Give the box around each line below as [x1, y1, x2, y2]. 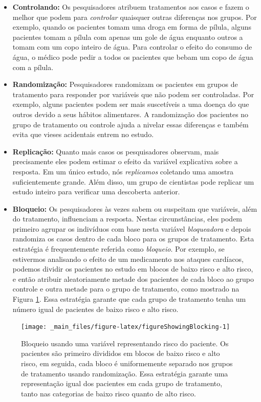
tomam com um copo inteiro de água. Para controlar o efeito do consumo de [12, 41, 252, 52]
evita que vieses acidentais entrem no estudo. [12, 129, 154, 140]
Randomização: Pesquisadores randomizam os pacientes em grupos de [12, 79, 238, 90]
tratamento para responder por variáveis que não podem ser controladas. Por [12, 88, 254, 99]
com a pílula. [12, 61, 54, 72]
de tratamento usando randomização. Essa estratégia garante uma [21, 368, 228, 378]
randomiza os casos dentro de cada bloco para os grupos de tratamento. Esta [12, 233, 254, 244]
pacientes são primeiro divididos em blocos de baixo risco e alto [21, 348, 220, 359]
